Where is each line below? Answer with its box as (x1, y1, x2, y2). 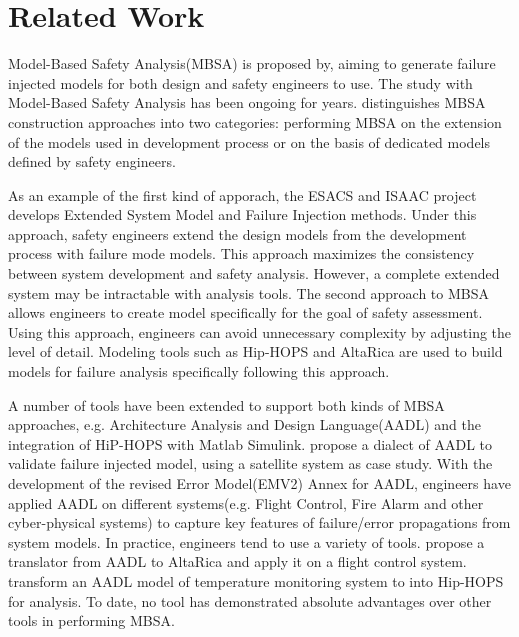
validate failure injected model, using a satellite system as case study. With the (8, 453, 493, 474)
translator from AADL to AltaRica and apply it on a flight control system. (8, 551, 467, 572)
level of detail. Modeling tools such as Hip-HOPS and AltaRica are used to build (8, 341, 503, 362)
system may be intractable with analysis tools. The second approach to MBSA (8, 282, 489, 303)
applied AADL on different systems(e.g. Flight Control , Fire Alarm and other (8, 492, 484, 513)
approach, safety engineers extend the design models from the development (8, 223, 467, 244)
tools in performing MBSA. (8, 610, 175, 631)
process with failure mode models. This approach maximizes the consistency (8, 243, 475, 264)
